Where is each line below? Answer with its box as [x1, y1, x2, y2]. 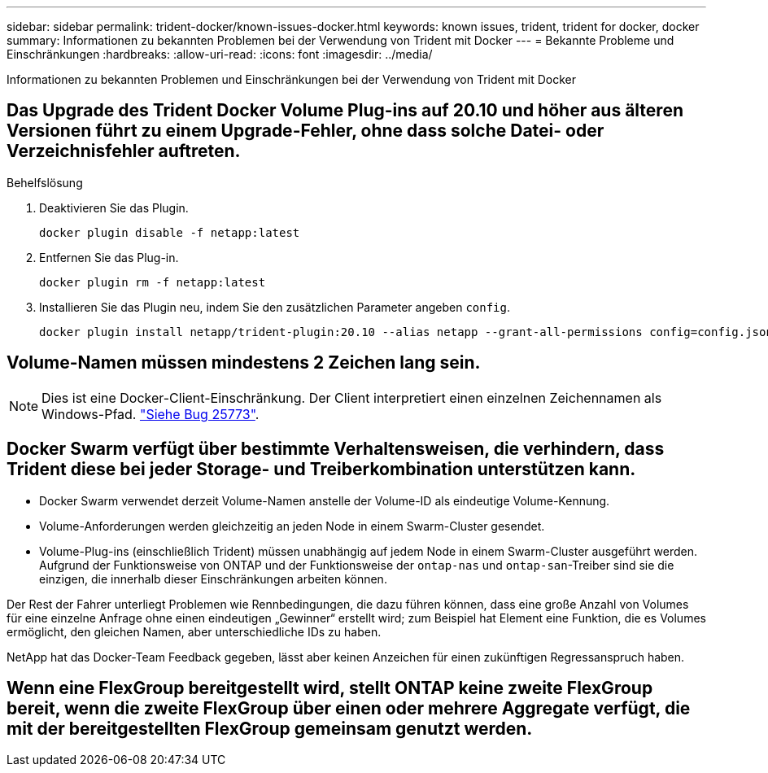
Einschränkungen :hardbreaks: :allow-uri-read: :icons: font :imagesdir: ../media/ [7, 47, 433, 61]
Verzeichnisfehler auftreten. [7, 141, 241, 162]
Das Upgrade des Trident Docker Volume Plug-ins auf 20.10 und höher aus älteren [7, 100, 683, 121]
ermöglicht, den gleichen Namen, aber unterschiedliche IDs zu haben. [7, 624, 382, 639]
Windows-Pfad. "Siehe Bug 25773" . [41, 405, 260, 422]
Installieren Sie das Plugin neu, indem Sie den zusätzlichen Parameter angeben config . [39, 299, 511, 314]
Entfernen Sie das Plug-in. [39, 250, 179, 264]
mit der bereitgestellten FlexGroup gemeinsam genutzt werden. [7, 718, 533, 739]
